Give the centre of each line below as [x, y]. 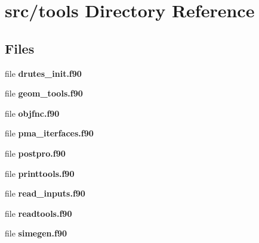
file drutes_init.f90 [43, 73]
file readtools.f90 [38, 213]
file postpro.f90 [35, 153]
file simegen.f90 [36, 233]
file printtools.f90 [40, 173]
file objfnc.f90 [32, 113]
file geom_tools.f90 [44, 93]
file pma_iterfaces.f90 [49, 133]
